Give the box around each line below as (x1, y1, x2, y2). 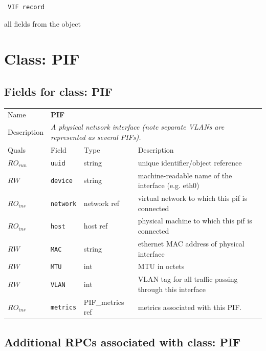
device (50, 177, 73, 185)
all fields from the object (4, 18, 81, 29)
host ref (83, 220, 108, 231)
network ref (83, 197, 120, 208)
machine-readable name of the (138, 170, 232, 180)
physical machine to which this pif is (138, 215, 252, 226)
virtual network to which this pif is (138, 193, 247, 203)
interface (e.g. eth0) (138, 180, 199, 191)
